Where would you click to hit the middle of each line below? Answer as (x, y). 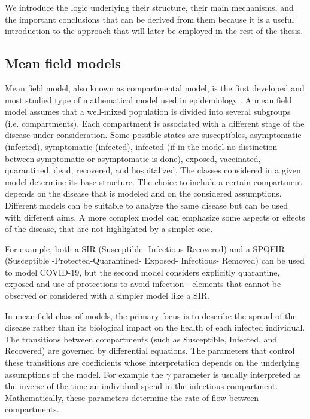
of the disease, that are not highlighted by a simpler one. (109, 229)
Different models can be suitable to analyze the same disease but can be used (147, 205)
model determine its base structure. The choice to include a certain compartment (154, 181)
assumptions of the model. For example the (84, 374)
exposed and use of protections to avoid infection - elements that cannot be (143, 284)
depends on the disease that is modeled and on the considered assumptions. (143, 193)
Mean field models (63, 63)
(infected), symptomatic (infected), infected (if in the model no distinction (141, 146)
